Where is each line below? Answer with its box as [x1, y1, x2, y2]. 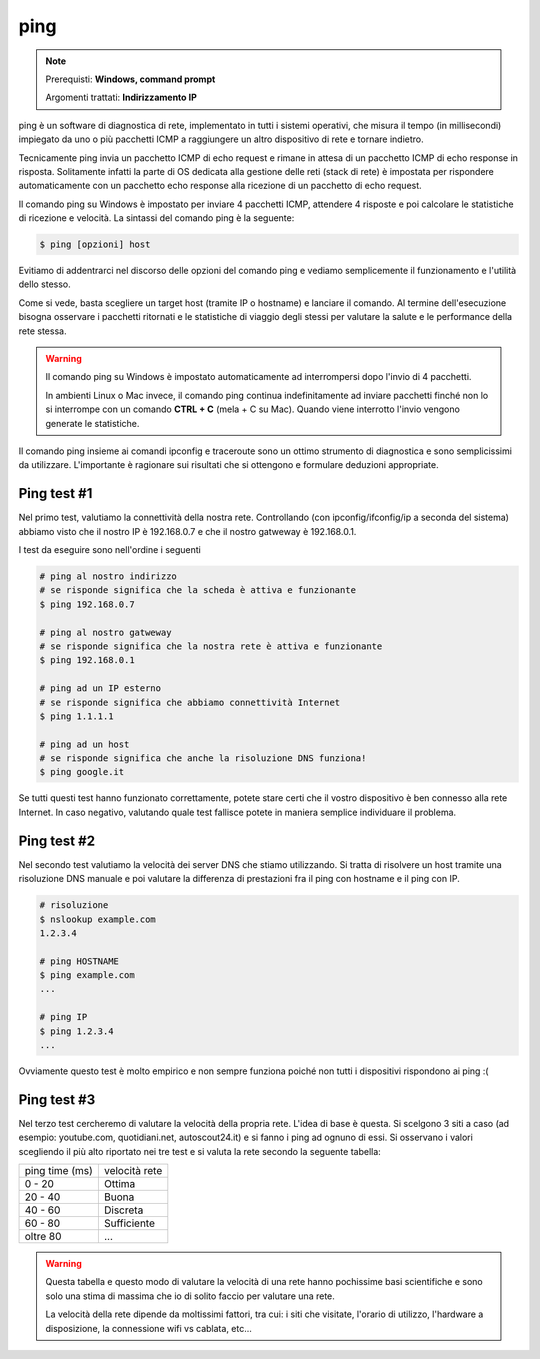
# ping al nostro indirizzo [39, 571, 177, 582]
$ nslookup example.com [39, 913, 157, 925]
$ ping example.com [39, 970, 135, 981]
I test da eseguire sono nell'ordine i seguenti [18, 544, 202, 556]
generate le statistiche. [45, 417, 140, 429]
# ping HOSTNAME [39, 955, 120, 967]
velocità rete [103, 1164, 163, 1178]
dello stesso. [18, 278, 72, 290]
